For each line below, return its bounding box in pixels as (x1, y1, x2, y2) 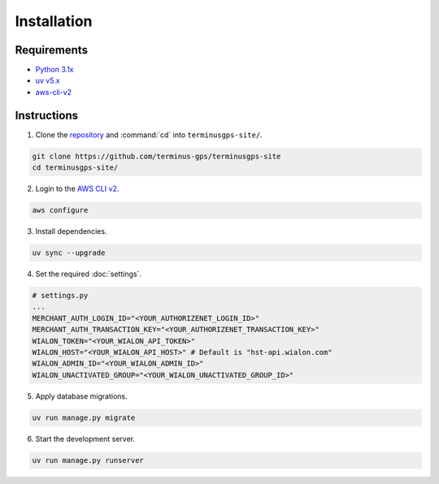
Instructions (15, 108, 79, 122)
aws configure (32, 205, 89, 215)
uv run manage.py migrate (32, 413, 136, 422)
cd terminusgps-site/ (32, 163, 119, 172)
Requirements (15, 43, 89, 57)
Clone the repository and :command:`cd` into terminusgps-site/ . (35, 130, 263, 140)
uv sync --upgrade (32, 248, 106, 257)
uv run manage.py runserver (32, 456, 144, 465)
